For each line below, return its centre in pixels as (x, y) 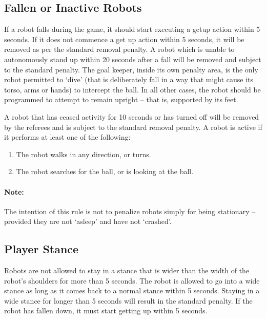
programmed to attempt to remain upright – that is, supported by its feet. (121, 99)
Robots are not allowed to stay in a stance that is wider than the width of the (127, 270)
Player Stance (42, 249)
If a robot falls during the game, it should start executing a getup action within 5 (132, 29)
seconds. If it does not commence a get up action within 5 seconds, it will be (124, 39)
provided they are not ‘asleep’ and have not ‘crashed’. (88, 221)
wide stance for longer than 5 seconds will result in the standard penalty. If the (128, 300)
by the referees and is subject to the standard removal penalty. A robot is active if (133, 127)
